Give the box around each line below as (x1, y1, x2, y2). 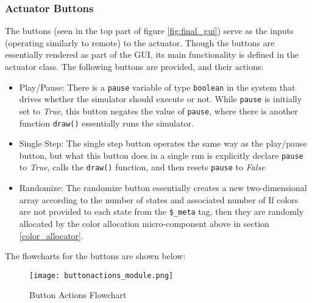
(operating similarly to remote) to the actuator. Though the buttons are (5, 36, 275, 49)
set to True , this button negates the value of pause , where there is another (19, 104, 298, 117)
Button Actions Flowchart (29, 288, 127, 301)
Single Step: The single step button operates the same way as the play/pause (19, 137, 307, 150)
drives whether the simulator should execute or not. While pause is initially (19, 92, 302, 105)
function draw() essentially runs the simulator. (19, 116, 194, 129)
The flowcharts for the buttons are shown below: (5, 249, 186, 262)
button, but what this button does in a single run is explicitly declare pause (19, 148, 303, 161)
